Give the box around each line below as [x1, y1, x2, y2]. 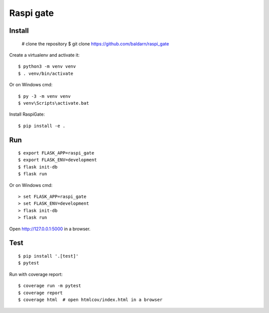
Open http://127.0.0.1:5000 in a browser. [9, 226, 91, 232]
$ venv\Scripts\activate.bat [18, 100, 89, 106]
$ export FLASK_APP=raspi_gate [18, 150, 95, 156]
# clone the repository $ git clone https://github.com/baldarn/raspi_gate [21, 40, 169, 47]
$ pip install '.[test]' [18, 253, 79, 259]
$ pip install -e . [18, 123, 66, 129]
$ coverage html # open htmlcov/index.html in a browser [18, 297, 163, 303]
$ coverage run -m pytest [18, 283, 82, 289]
